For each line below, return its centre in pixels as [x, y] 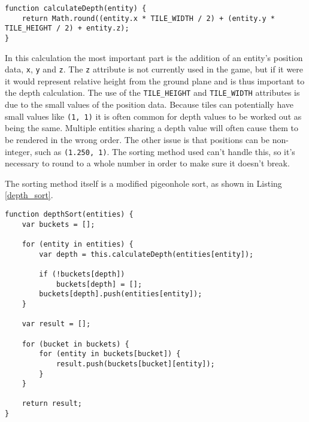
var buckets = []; [58, 224]
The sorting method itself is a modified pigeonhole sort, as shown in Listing [143, 183]
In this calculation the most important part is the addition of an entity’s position [154, 57]
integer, [19, 151]
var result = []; [56, 324]
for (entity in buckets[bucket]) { [110, 354]
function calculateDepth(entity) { [76, 8]
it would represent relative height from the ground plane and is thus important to [155, 81]
